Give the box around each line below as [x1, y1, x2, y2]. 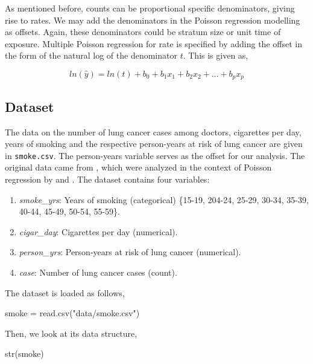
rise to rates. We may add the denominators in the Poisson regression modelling [5, 13, 300, 26]
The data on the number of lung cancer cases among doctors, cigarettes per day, [5, 125, 302, 138]
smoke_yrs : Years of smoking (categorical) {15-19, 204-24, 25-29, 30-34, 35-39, [19, 193, 309, 206]
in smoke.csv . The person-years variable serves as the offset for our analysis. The [5, 149, 305, 161]
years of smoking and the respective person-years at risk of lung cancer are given [5, 137, 303, 150]
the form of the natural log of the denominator [5, 49, 177, 62]
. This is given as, [183, 49, 248, 62]
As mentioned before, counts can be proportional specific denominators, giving [5, 2, 295, 14]
